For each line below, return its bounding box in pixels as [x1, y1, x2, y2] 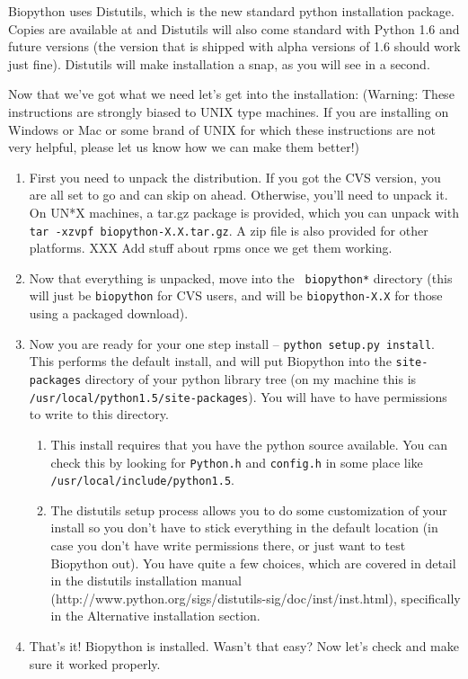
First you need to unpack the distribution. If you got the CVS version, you [29, 167, 441, 186]
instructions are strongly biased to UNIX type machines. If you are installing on [8, 102, 449, 121]
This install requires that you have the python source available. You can [50, 434, 448, 453]
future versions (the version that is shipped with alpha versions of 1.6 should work [8, 37, 461, 56]
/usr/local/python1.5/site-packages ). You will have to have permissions [29, 387, 447, 406]
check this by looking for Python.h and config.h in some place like [50, 452, 423, 471]
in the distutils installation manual [50, 571, 242, 590]
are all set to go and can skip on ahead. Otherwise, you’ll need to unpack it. [29, 185, 448, 204]
